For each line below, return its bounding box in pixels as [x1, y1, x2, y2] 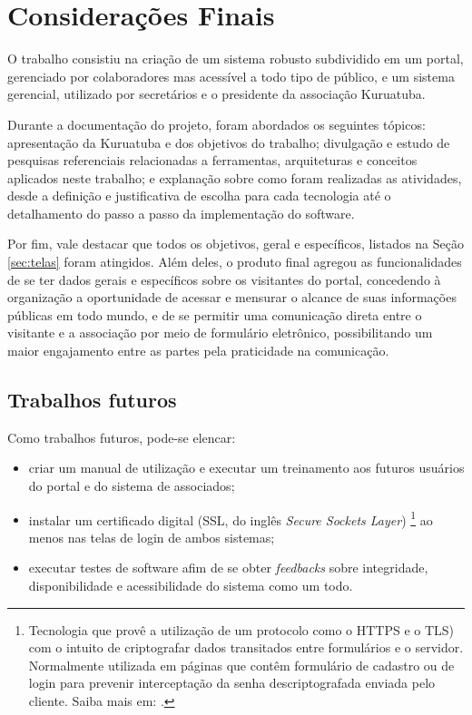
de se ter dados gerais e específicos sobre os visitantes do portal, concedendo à [7, 269, 441, 289]
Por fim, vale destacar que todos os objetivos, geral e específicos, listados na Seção [7, 234, 464, 253]
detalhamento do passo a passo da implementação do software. [7, 203, 355, 222]
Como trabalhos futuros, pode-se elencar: [7, 427, 236, 446]
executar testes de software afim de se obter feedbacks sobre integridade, [28, 558, 428, 577]
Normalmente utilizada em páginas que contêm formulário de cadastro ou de [28, 655, 455, 674]
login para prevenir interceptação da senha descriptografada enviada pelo [28, 673, 436, 692]
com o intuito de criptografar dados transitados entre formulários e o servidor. [28, 638, 464, 657]
